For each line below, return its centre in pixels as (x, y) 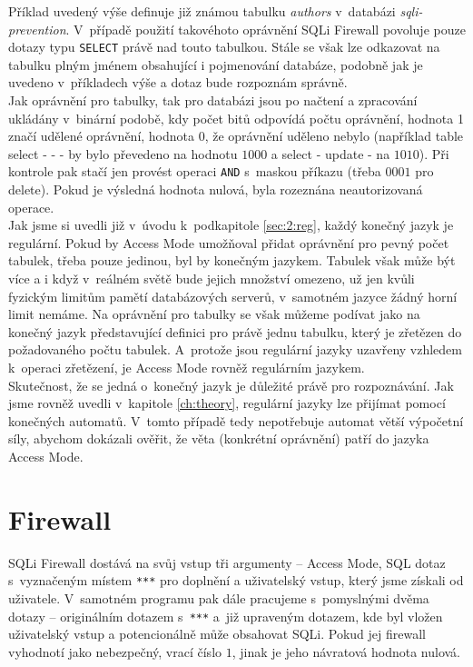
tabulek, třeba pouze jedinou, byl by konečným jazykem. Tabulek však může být (232, 260)
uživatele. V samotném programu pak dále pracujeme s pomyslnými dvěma (219, 597)
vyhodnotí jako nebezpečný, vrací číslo (115, 651)
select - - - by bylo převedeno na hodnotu (123, 153)
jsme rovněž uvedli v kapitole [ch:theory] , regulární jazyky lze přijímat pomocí (227, 403)
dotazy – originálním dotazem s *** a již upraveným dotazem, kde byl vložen (226, 616)
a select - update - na (330, 153)
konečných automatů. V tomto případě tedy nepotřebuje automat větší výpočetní (236, 420)
